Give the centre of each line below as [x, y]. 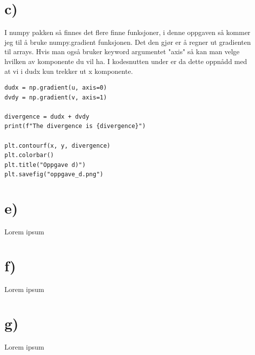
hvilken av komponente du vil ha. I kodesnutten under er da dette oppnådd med [126, 61]
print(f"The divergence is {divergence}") [75, 126]
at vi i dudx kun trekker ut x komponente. [69, 71]
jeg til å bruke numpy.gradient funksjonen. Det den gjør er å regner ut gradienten [128, 42]
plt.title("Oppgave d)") [45, 165]
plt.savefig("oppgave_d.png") [54, 175]
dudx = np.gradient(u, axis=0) [56, 88]
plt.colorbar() [29, 155]
